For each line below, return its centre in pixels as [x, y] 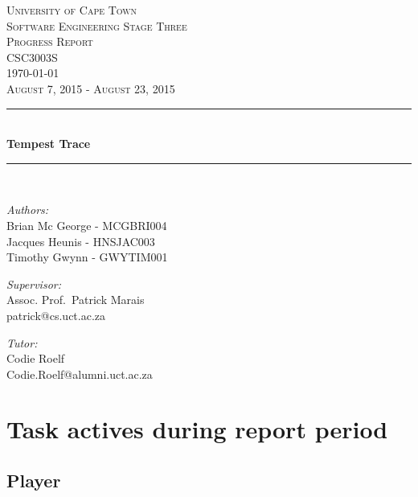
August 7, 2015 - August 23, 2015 [91, 88]
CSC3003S [32, 57]
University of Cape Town [72, 10]
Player [34, 481]
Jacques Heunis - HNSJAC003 [81, 241]
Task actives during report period [197, 429]
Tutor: [22, 342]
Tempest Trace [49, 144]
